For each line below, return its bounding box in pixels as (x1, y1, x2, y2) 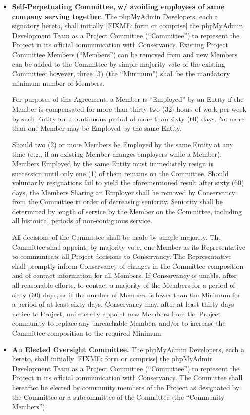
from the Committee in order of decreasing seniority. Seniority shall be (12, 197, 223, 207)
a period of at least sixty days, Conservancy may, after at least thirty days (12, 299, 234, 309)
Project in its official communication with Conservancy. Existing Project (12, 40, 228, 50)
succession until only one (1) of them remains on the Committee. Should (12, 168, 229, 178)
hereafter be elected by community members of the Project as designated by (12, 382, 240, 392)
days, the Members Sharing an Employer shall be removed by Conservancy (12, 187, 235, 197)
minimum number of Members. (12, 78, 104, 88)
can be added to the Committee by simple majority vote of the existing (12, 59, 225, 69)
